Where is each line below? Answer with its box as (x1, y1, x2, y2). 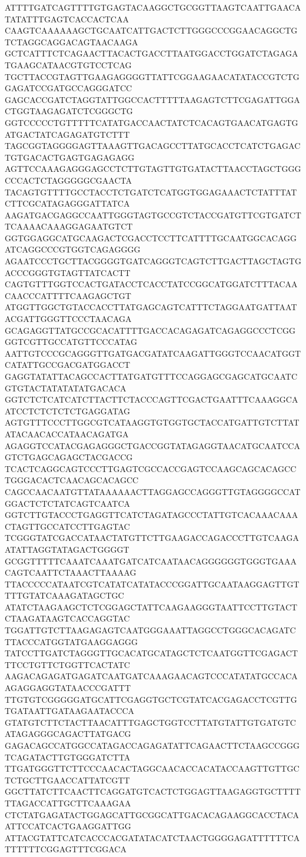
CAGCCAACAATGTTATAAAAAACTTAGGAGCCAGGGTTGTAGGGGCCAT (5, 485, 301, 497)
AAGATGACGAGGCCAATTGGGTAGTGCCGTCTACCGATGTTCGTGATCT (5, 208, 301, 221)
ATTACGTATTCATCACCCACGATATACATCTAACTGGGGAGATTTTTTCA (5, 831, 300, 843)
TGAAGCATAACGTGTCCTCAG (5, 58, 132, 71)
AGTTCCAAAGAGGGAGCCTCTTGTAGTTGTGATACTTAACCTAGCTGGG (5, 162, 301, 175)
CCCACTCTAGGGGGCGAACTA (5, 174, 132, 186)
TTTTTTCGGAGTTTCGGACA (5, 843, 127, 855)
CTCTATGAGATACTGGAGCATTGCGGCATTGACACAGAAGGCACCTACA (5, 808, 300, 821)
